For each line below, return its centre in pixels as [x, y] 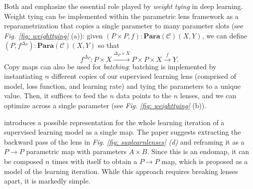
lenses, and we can [208, 95]
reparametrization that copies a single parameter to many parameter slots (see [124, 26]
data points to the [144, 95]
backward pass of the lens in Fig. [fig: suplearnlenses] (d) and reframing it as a [124, 141]
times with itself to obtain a [95, 161]
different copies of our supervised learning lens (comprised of [144, 76]
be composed [24, 161]
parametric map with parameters [76, 151]
